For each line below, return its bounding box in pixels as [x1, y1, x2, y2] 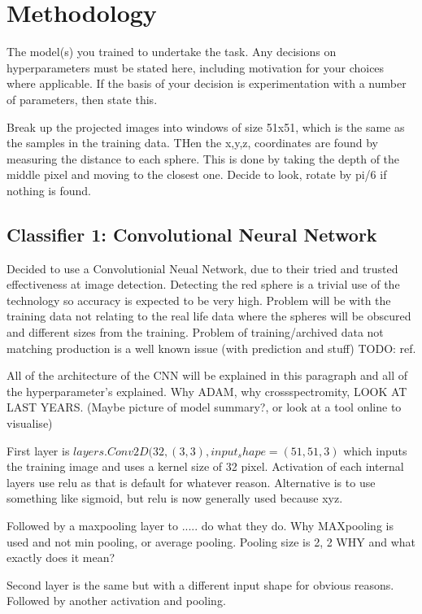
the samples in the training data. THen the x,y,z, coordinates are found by [7, 134, 378, 151]
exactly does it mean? [7, 549, 115, 566]
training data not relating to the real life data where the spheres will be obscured [7, 307, 411, 324]
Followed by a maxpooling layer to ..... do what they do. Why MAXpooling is [7, 516, 394, 533]
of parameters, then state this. [7, 90, 158, 107]
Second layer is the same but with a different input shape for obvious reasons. [7, 576, 394, 593]
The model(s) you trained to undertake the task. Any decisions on [7, 43, 337, 60]
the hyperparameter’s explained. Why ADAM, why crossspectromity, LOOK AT [7, 382, 407, 399]
